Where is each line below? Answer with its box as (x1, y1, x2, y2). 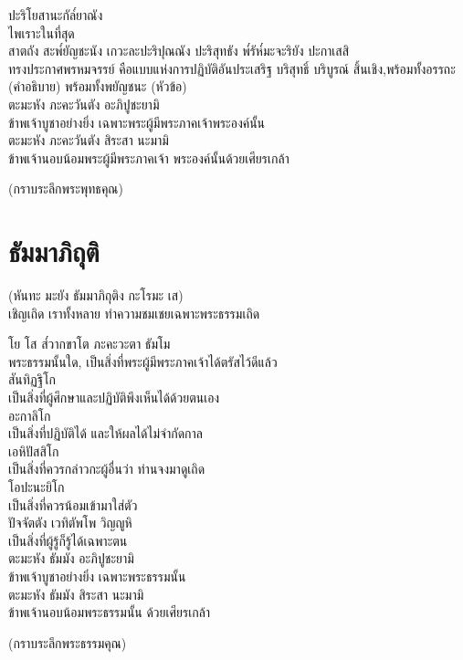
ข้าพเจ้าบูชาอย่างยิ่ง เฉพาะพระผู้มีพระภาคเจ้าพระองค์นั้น (8, 112, 266, 131)
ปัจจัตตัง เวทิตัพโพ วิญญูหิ (8, 513, 132, 532)
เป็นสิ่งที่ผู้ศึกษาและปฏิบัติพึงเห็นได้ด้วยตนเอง (8, 388, 220, 407)
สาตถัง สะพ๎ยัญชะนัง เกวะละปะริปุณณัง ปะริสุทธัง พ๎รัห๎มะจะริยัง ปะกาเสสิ (8, 41, 350, 60)
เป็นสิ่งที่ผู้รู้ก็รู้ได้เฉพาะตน (8, 530, 128, 550)
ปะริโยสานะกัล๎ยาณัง (8, 5, 103, 24)
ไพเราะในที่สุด (8, 23, 75, 42)
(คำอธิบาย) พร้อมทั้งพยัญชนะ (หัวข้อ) (8, 77, 187, 96)
